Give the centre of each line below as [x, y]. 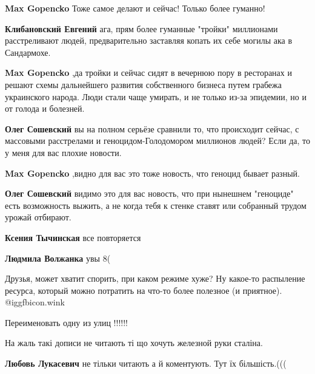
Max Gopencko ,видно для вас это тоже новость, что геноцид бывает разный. [152, 173]
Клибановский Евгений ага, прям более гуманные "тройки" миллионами [141, 28]
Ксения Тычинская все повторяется [73, 237]
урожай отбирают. [38, 217]
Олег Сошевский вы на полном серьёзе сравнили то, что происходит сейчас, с [152, 128]
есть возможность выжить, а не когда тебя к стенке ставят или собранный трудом [156, 205]
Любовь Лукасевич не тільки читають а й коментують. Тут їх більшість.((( [146, 363]
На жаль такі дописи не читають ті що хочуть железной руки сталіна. [134, 343]
